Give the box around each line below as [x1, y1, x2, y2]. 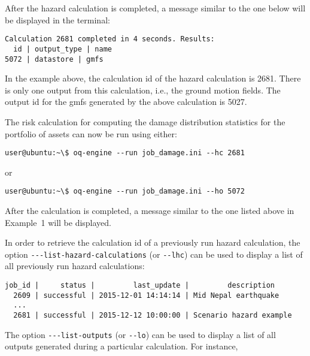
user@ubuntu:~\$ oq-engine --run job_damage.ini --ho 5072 [5, 187, 245, 196]
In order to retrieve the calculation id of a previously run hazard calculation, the [5, 236, 300, 249]
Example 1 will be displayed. [5, 216, 112, 228]
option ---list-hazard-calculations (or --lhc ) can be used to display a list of [5, 248, 303, 260]
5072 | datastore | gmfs [5, 55, 104, 64]
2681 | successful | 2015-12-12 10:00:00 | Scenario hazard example [13, 311, 292, 320]
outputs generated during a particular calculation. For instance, [5, 340, 238, 352]
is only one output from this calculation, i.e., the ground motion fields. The [5, 83, 281, 96]
